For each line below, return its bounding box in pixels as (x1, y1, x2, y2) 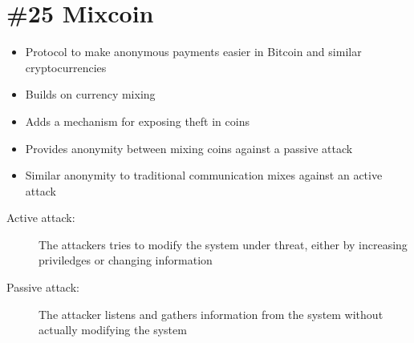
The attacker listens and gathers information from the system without (39, 305, 384, 322)
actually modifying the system (39, 321, 187, 338)
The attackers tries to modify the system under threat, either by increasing (39, 236, 408, 252)
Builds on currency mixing (25, 86, 156, 103)
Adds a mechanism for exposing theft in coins (25, 112, 250, 129)
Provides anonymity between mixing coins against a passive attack (25, 139, 353, 156)
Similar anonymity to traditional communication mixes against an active (25, 167, 383, 184)
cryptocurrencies (25, 59, 107, 75)
